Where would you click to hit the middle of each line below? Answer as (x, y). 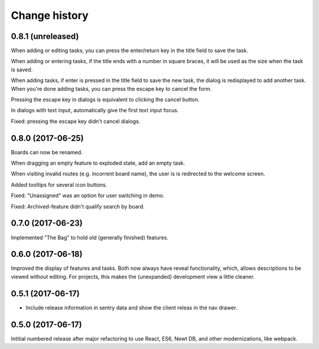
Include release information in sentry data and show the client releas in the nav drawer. (131, 308)
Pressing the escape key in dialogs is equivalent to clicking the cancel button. (105, 100)
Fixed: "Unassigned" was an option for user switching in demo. (88, 195)
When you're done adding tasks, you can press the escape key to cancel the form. (111, 89)
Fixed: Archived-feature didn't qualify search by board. (78, 206)
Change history (50, 15)
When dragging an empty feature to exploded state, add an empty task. (98, 163)
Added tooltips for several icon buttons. (59, 185)
